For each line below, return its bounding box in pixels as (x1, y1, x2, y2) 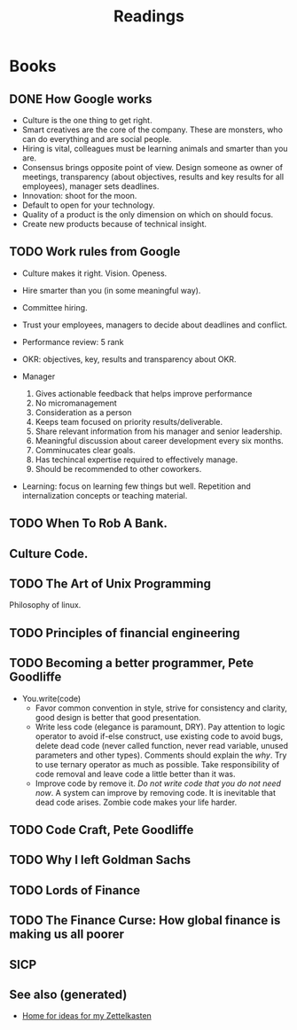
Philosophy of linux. (9, 600, 82, 610)
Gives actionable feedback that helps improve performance (35, 388, 253, 398)
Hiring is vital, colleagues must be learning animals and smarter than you (21, 144, 288, 153)
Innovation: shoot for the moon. (21, 191, 137, 200)
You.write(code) (21, 693, 82, 704)
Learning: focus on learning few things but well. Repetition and (21, 481, 251, 491)
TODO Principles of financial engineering (9, 625, 241, 641)
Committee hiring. (21, 302, 88, 312)
